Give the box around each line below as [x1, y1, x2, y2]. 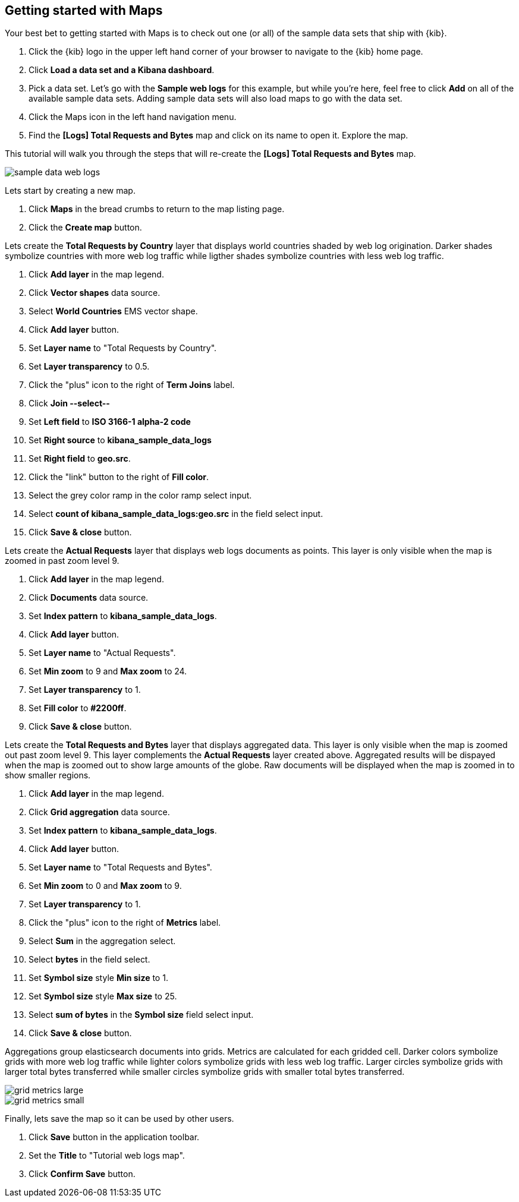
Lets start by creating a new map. [5, 185, 136, 196]
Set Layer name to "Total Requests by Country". [29, 343, 217, 354]
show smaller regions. [5, 770, 91, 781]
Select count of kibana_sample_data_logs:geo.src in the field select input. [29, 509, 323, 519]
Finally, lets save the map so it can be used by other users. [5, 1113, 234, 1124]
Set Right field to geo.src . [29, 453, 131, 464]
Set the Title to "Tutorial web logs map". [29, 1150, 185, 1161]
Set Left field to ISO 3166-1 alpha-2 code [29, 417, 191, 427]
